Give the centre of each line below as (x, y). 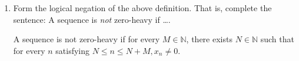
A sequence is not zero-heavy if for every (87, 39)
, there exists (209, 39)
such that (277, 39)
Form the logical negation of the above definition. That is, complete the (142, 8)
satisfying (73, 50)
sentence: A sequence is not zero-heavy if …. (92, 19)
